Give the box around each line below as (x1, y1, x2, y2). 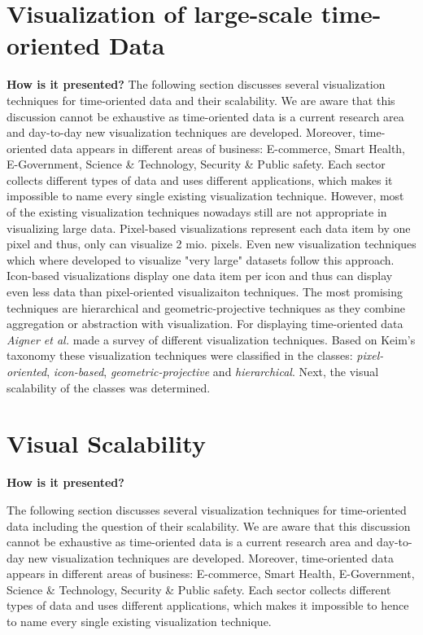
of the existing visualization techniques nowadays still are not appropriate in (7, 204, 387, 221)
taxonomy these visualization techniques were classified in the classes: (7, 347, 353, 364)
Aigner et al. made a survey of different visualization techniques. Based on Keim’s (7, 331, 416, 348)
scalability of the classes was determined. (7, 379, 211, 396)
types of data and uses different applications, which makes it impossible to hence (7, 597, 409, 614)
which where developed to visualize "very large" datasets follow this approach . (7, 251, 395, 268)
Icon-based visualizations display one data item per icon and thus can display (7, 267, 393, 284)
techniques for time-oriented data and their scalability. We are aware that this (7, 91, 395, 108)
